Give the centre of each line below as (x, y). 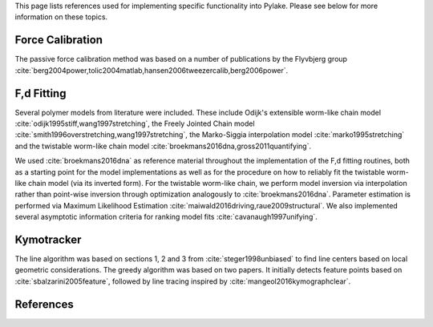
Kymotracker (48, 239)
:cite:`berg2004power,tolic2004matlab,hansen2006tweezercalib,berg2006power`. (152, 70)
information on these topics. (61, 17)
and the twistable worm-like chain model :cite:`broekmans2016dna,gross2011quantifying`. (163, 146)
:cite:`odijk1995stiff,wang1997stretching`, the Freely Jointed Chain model (135, 123)
